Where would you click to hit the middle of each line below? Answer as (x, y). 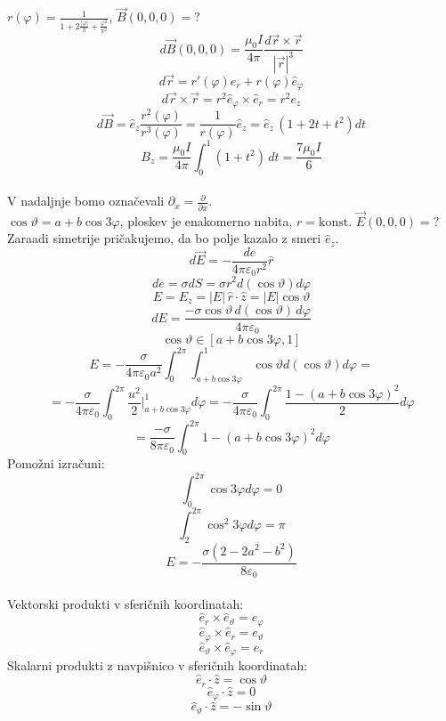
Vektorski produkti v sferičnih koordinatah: (126, 603)
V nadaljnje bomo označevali (86, 201)
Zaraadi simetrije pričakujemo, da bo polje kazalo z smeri (164, 238)
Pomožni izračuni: (56, 463)
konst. (336, 222)
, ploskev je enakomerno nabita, (206, 220)
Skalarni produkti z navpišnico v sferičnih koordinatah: (158, 665)
